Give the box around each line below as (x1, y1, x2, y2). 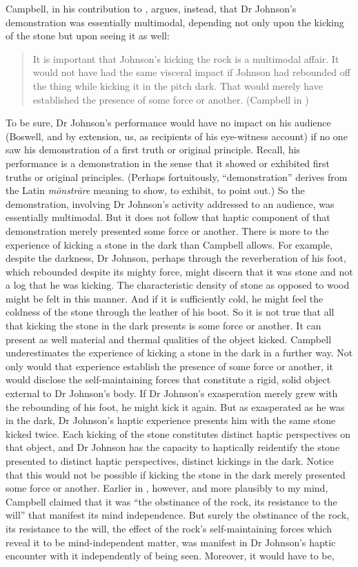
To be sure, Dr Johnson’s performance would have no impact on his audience (6, 115, 331, 130)
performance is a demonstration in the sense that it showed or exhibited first (6, 155, 330, 170)
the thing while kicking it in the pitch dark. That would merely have (32, 78, 323, 93)
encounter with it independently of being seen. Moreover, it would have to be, (6, 548, 335, 563)
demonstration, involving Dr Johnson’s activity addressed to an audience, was (6, 196, 335, 211)
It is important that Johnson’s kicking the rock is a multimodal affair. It (32, 51, 339, 66)
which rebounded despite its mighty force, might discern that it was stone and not (6, 264, 353, 278)
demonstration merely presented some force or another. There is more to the (6, 223, 329, 238)
